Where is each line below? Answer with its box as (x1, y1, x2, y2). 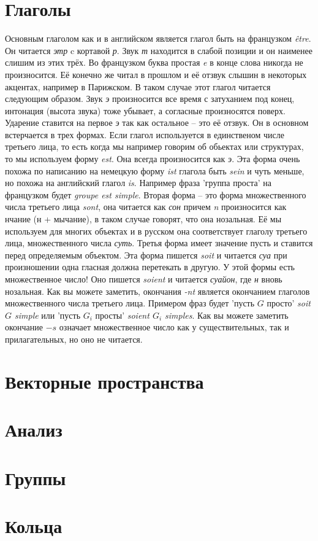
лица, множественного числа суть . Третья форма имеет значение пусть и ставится (5, 236, 313, 249)
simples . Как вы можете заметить (165, 308, 289, 321)
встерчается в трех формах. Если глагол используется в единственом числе (5, 128, 284, 141)
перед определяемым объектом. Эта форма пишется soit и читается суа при (5, 248, 287, 261)
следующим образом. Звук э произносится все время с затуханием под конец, (5, 92, 295, 105)
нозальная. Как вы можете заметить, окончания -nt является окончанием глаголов (5, 284, 310, 297)
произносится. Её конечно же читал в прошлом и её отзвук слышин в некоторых (5, 68, 307, 80)
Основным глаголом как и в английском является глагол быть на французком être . (5, 32, 311, 45)
